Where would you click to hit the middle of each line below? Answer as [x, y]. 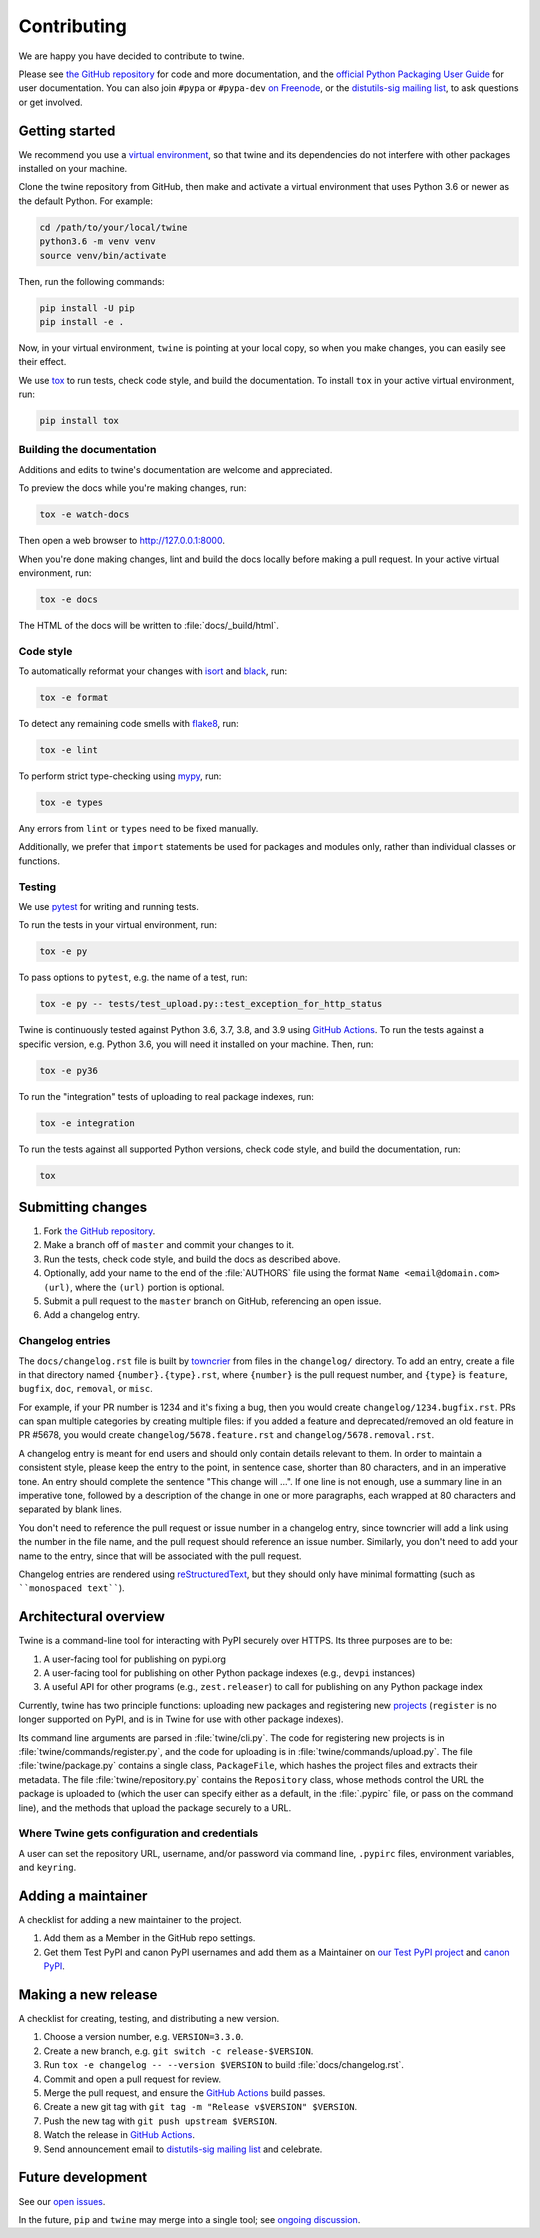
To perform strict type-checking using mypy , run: [120, 776]
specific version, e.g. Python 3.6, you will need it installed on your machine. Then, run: [196, 1044]
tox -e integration [87, 1123]
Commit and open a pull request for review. [132, 2079]
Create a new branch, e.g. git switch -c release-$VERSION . [178, 2051]
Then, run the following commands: [91, 281]
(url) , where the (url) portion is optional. [134, 1287]
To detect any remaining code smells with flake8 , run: [128, 724]
